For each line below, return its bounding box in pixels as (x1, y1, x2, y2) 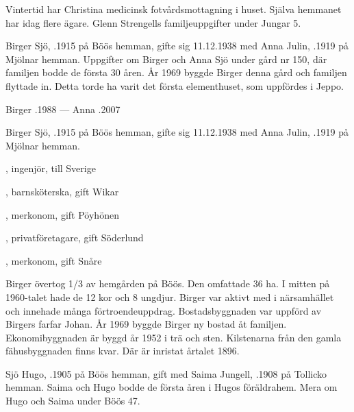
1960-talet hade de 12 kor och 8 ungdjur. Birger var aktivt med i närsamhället (5, 289, 334, 304)
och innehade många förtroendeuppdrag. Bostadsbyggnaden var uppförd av (5, 303, 322, 317)
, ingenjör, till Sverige (5, 161, 96, 175)
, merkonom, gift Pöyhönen (5, 207, 119, 221)
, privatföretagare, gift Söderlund (5, 230, 144, 245)
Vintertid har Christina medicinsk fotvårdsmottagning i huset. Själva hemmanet (5, 2, 342, 16)
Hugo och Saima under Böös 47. (5, 393, 140, 408)
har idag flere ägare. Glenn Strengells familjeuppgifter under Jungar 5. (5, 15, 301, 29)
